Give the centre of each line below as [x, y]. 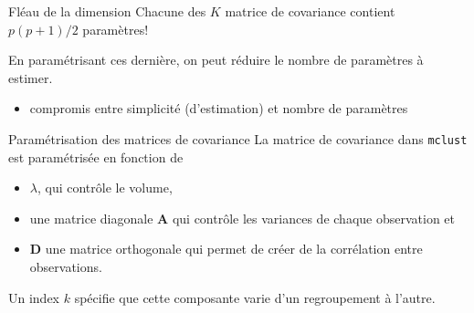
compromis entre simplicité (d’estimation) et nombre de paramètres [219, 108]
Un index [34, 297]
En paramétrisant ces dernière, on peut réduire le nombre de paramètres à [216, 60]
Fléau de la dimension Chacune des [107, 11]
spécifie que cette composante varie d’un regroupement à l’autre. [255, 297]
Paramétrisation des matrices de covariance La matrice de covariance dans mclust [238, 138]
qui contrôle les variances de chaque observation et [313, 218]
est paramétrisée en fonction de [96, 156]
